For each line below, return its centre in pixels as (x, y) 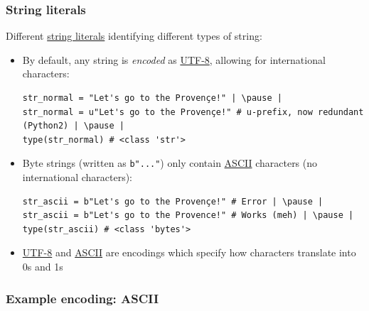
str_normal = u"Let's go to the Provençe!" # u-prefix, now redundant (193, 112)
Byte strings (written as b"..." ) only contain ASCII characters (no (170, 163)
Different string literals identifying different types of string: (134, 36)
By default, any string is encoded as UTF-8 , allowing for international (174, 59)
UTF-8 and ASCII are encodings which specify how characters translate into (189, 252)
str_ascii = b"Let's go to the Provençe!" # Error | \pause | (173, 201)
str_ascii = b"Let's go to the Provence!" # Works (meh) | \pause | (188, 215)
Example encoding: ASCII (82, 298)
